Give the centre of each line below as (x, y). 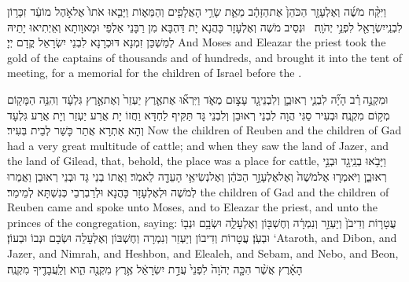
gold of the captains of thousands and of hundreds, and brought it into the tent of (205, 57)
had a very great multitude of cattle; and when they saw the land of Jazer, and (198, 145)
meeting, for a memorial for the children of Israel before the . (155, 73)
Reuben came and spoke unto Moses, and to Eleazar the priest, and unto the (192, 207)
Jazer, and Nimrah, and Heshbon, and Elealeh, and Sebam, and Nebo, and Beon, (203, 253)
